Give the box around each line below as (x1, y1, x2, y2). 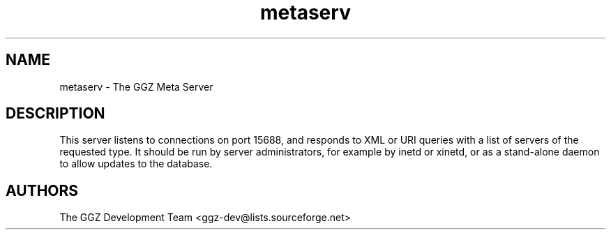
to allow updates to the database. (59, 158, 213, 170)
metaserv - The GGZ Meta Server (59, 80, 213, 93)
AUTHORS (6, 181, 79, 199)
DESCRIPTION (6, 105, 105, 123)
